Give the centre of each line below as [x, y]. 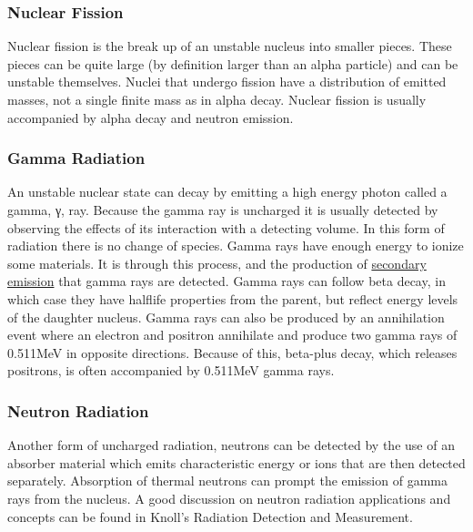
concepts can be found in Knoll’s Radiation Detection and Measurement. [210, 516]
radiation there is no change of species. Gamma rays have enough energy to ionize [236, 246]
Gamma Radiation [76, 158]
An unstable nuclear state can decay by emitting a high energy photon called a [227, 192]
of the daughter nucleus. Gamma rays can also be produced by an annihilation [226, 317]
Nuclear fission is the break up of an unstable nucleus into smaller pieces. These [230, 46]
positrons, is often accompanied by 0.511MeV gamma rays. [171, 370]
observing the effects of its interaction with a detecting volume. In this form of [226, 227]
